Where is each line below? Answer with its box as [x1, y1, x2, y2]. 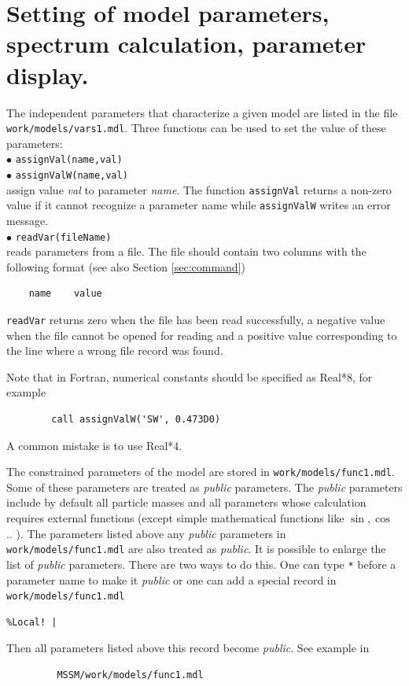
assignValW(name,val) [15, 170, 128, 181]
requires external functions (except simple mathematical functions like [6, 510, 345, 526]
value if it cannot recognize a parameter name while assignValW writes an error [6, 197, 391, 213]
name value [28, 288, 102, 300]
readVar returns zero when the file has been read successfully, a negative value [6, 312, 385, 327]
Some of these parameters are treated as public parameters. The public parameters [6, 478, 403, 495]
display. [6, 58, 89, 90]
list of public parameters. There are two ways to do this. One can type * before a [6, 555, 396, 572]
